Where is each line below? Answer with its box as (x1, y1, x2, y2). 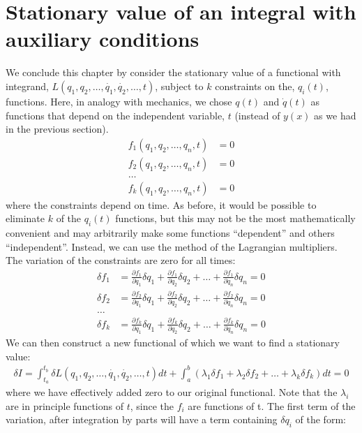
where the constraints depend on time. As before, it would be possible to (6, 197, 317, 212)
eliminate (6, 211, 45, 226)
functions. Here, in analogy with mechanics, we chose (6, 94, 232, 108)
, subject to (155, 78, 204, 93)
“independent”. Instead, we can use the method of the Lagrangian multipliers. (6, 239, 338, 254)
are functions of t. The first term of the (188, 398, 356, 413)
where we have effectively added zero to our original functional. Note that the (6, 384, 338, 399)
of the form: (295, 412, 346, 427)
